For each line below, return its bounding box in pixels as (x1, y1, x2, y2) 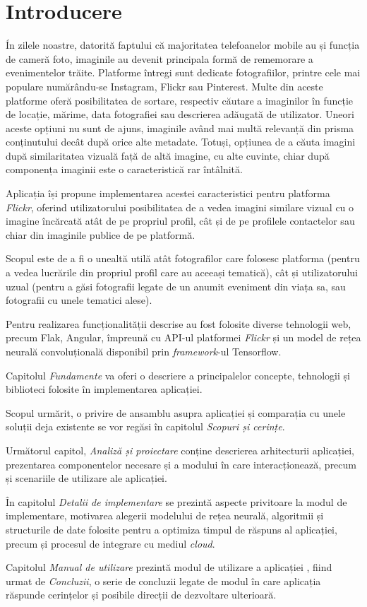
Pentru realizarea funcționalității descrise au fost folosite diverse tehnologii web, (6, 316, 351, 331)
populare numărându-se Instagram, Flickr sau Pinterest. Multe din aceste (6, 78, 323, 93)
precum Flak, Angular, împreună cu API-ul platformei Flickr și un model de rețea (6, 330, 361, 345)
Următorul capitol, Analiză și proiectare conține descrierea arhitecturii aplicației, (6, 442, 354, 457)
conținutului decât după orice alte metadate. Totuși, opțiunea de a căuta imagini (6, 134, 356, 149)
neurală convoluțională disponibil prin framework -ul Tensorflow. (6, 344, 282, 358)
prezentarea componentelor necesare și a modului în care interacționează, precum (6, 456, 356, 471)
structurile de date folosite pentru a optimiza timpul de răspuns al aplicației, (6, 521, 337, 536)
